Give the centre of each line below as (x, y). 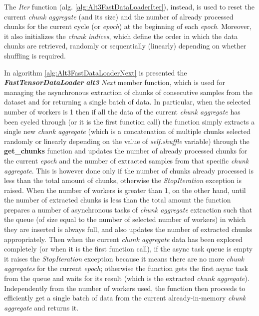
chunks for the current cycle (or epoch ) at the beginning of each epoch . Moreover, (128, 26)
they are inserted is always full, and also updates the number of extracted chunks (128, 229)
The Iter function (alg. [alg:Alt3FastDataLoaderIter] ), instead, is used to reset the (129, 6)
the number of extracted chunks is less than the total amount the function (118, 200)
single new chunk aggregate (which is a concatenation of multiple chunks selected (127, 131)
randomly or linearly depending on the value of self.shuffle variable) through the (127, 141)
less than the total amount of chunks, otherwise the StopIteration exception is (123, 180)
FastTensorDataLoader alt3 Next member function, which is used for (115, 82)
